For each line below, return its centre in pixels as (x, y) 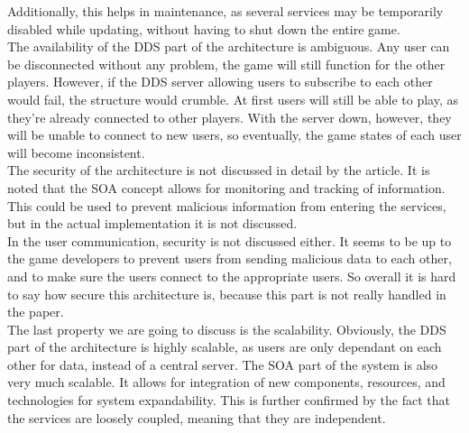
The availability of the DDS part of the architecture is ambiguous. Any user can (229, 46)
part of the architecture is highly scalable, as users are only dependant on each (225, 347)
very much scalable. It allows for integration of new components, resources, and (226, 382)
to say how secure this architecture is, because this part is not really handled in (227, 294)
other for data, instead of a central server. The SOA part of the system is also (223, 364)
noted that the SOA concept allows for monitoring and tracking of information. (226, 187)
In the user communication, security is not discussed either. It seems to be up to (230, 240)
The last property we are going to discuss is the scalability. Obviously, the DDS (227, 329)
